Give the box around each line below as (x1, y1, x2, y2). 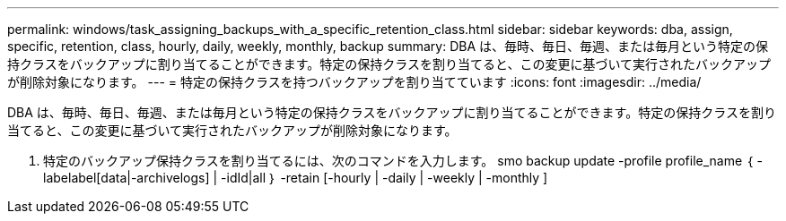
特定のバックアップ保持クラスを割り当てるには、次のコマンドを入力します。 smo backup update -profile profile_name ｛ (43, 153, 754, 168)
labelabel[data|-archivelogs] (43, 170, 210, 185)
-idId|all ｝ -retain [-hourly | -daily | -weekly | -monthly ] (221, 170, 548, 185)
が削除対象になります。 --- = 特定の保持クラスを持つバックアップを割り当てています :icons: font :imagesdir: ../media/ (7, 74, 702, 89)
